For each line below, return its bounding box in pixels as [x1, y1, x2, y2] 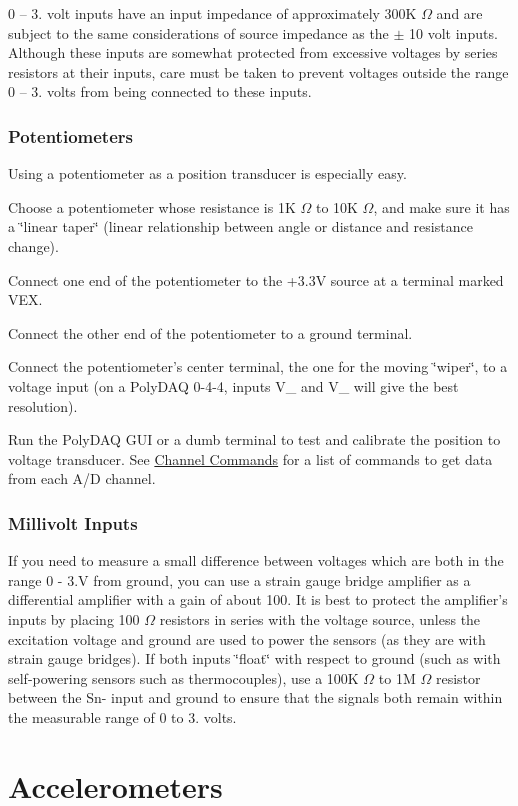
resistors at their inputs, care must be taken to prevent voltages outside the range [8, 61, 509, 82]
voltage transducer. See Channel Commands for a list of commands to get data [8, 448, 493, 469]
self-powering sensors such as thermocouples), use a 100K [8, 667, 359, 688]
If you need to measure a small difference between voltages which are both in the [8, 550, 504, 571]
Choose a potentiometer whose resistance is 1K [8, 196, 296, 217]
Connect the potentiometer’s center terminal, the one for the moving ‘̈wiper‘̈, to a [8, 356, 508, 377]
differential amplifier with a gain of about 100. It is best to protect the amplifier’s [8, 589, 508, 610]
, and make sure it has [373, 196, 510, 217]
